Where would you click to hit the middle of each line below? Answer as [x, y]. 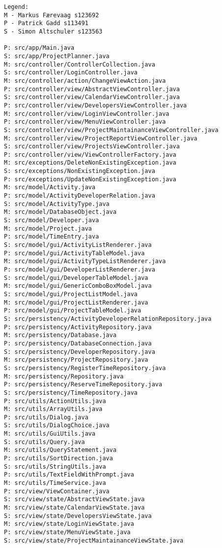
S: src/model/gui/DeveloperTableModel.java [76, 278]
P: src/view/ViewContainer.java [57, 491]
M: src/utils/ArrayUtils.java [53, 409]
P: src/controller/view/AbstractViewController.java [92, 89]
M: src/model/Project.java [48, 228]
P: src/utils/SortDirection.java [58, 459]
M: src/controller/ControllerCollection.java [80, 64]
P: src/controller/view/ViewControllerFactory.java [90, 154]
